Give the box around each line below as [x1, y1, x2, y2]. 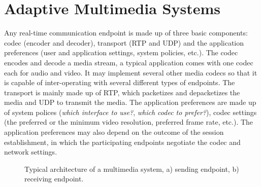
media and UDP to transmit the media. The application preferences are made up [4, 97, 256, 107]
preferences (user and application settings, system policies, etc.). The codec [4, 47, 238, 58]
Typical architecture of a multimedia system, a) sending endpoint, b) [24, 163, 239, 174]
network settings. [4, 146, 57, 157]
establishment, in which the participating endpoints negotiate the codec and [4, 136, 241, 147]
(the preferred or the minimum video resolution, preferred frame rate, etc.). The [4, 117, 253, 127]
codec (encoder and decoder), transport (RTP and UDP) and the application [4, 37, 244, 48]
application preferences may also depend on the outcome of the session [4, 127, 224, 137]
